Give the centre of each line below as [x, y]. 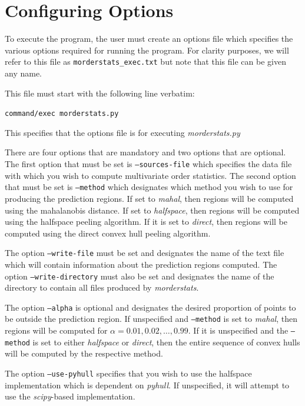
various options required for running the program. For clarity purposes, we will [147, 50]
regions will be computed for [56, 330]
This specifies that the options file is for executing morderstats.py [122, 132]
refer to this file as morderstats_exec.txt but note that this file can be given [145, 61]
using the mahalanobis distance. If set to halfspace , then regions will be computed [152, 210]
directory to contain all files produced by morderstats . [102, 287]
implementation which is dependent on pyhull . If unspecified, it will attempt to [147, 385]
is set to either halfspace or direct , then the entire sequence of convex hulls [166, 342]
